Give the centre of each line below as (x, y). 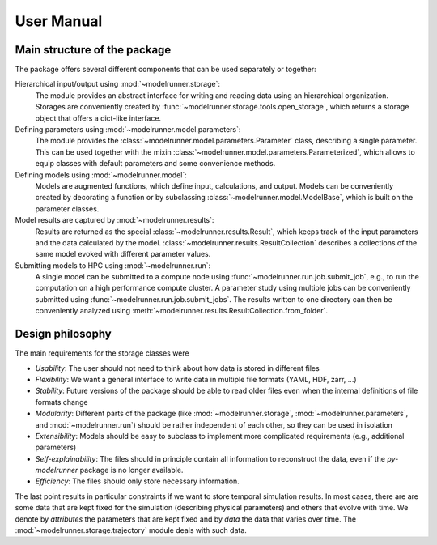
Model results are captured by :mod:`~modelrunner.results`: (115, 220)
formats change (62, 402)
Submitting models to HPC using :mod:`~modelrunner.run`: (112, 265)
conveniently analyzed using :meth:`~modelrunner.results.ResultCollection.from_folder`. (181, 311)
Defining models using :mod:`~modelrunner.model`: (101, 175)
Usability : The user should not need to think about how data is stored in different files (177, 368)
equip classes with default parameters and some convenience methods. (155, 164)
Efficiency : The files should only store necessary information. (138, 481)
